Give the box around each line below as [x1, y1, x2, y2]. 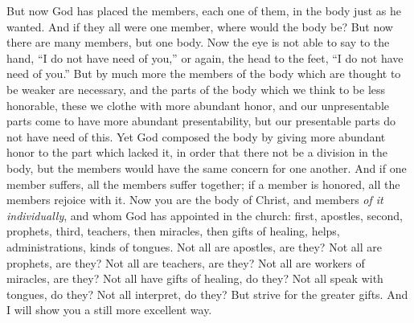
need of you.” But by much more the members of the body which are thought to [6, 65, 401, 82]
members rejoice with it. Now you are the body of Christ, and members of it [6, 191, 383, 208]
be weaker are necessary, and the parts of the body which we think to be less [6, 80, 386, 97]
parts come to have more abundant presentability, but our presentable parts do [6, 112, 396, 129]
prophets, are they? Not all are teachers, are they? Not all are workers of [6, 254, 365, 271]
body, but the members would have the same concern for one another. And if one [6, 159, 407, 176]
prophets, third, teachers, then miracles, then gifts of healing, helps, [6, 223, 340, 239]
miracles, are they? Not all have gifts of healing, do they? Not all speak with [6, 270, 383, 287]
